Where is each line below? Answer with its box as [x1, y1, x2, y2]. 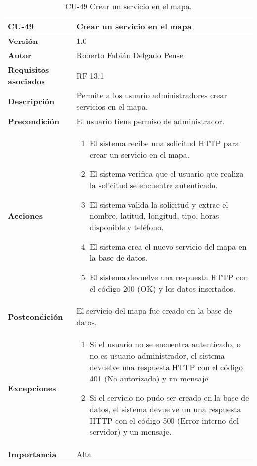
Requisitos [8, 64, 49, 75]
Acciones [8, 210, 43, 221]
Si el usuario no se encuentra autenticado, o [89, 339, 241, 350]
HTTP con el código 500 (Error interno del [89, 415, 239, 426]
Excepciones [8, 382, 56, 394]
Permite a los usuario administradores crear [76, 89, 227, 101]
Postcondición [8, 310, 63, 322]
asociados [8, 75, 45, 86]
